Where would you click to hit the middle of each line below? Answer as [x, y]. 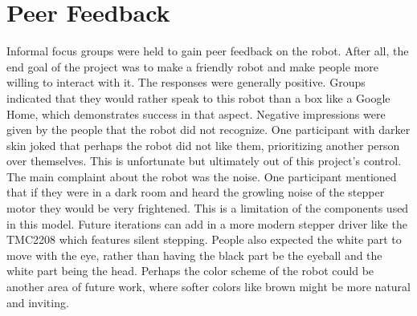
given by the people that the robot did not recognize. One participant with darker [208, 130]
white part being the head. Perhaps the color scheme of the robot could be [190, 271]
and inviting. [38, 302]
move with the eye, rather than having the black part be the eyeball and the [194, 255]
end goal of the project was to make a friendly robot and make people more [192, 66]
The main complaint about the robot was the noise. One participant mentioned [202, 176]
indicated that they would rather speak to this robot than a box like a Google [198, 97]
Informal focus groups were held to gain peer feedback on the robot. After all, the [208, 51]
